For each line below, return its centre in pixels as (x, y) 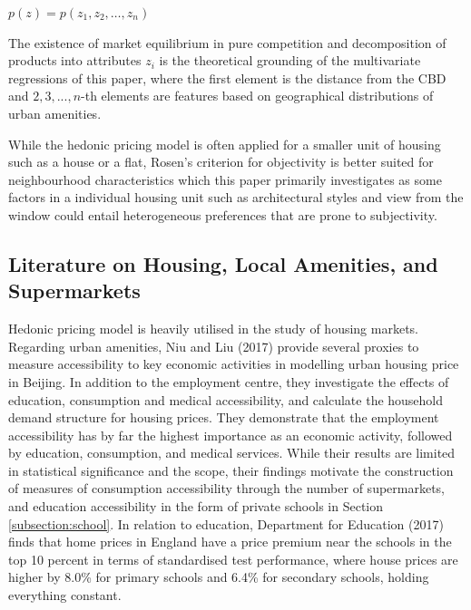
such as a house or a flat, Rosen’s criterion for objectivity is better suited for (221, 162)
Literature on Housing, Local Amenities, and (223, 263)
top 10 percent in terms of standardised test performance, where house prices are (233, 559)
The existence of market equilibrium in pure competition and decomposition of (227, 42)
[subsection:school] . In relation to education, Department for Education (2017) (226, 523)
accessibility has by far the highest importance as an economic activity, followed (231, 435)
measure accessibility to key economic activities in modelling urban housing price (234, 364)
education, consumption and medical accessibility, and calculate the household (226, 399)
